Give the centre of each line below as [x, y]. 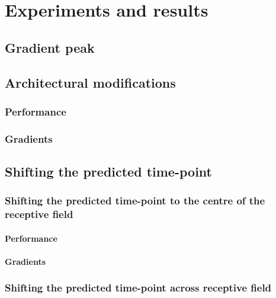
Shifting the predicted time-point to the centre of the [135, 201]
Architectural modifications [90, 82]
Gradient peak [50, 47]
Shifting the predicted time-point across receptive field [138, 288]
